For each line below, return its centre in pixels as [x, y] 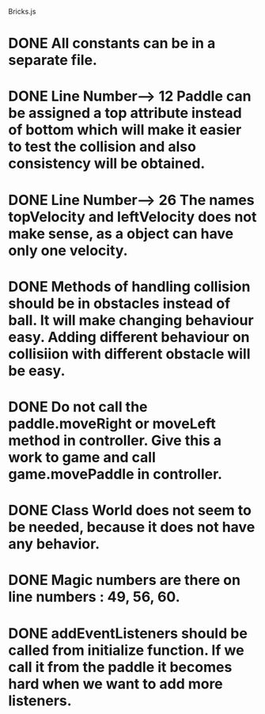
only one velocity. [68, 251]
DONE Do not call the [78, 406]
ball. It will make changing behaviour [131, 320]
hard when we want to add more [115, 684]
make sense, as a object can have [121, 234]
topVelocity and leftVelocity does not [132, 216]
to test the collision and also [102, 147]
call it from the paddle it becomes [120, 667]
